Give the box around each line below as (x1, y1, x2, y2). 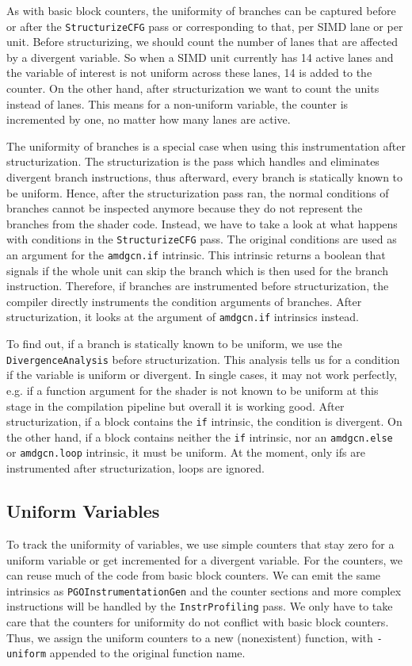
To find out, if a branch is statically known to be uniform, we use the (6, 335, 342, 352)
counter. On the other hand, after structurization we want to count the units (6, 80, 380, 97)
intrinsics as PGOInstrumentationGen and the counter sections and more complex (6, 582, 402, 599)
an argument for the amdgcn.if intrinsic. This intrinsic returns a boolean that (6, 247, 386, 263)
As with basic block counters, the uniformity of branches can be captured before (6, 2, 396, 18)
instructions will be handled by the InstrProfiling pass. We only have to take (6, 598, 393, 614)
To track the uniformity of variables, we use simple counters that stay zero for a (6, 535, 395, 552)
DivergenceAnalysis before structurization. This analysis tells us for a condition (6, 350, 400, 367)
